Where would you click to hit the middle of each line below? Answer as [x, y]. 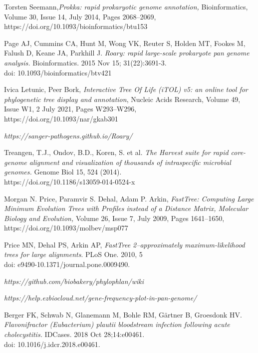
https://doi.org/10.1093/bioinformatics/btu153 [76, 26]
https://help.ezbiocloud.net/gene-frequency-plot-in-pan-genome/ [101, 298]
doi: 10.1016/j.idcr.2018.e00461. [52, 344]
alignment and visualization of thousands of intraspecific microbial [130, 162]
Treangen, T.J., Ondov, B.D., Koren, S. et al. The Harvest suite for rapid [116, 152]
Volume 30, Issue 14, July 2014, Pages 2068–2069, [80, 16]
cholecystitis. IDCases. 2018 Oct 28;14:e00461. [74, 334]
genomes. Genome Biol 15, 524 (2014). [63, 172]
